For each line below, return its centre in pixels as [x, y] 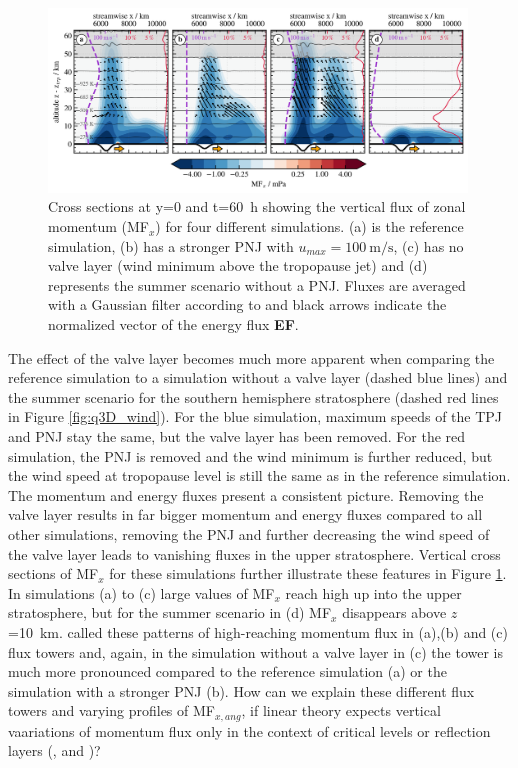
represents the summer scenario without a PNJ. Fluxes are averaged [257, 284]
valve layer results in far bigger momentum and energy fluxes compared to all [245, 514]
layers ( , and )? [54, 750]
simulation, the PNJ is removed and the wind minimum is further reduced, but [250, 455]
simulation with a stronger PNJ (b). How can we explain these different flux [241, 690]
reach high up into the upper [373, 592]
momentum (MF [98, 226]
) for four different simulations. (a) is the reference [309, 226]
